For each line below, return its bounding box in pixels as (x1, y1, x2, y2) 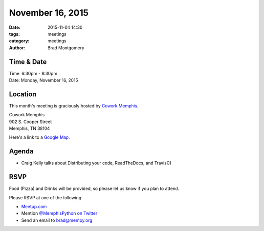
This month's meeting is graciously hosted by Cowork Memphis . (9, 103, 139, 108)
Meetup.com (21, 204, 47, 210)
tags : (9, 31, 20, 37)
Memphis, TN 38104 (9, 126, 50, 131)
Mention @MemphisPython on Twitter (21, 210, 98, 216)
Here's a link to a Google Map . (9, 134, 70, 140)
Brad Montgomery (47, 44, 85, 51)
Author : (9, 44, 25, 51)
